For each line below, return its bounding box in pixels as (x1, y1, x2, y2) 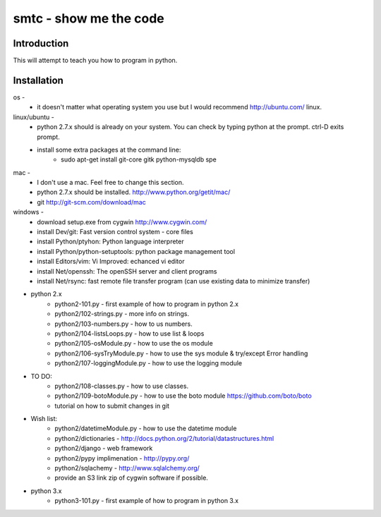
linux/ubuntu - (13, 113, 54, 121)
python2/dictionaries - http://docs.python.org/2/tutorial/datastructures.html (54, 434, 274, 442)
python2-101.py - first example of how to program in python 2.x (54, 300, 239, 308)
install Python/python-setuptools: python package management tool (37, 247, 236, 255)
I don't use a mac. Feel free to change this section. (37, 178, 184, 187)
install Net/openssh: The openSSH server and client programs (37, 267, 217, 275)
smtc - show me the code (13, 11, 165, 26)
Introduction (13, 37, 69, 49)
